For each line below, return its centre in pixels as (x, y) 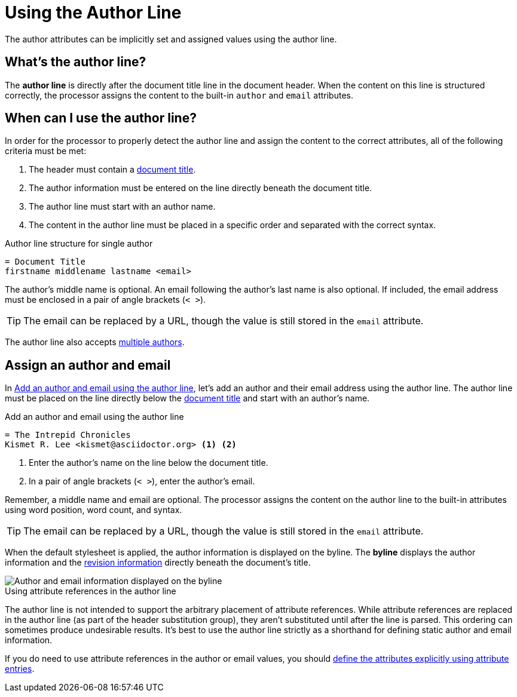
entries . (20, 669)
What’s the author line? (76, 62)
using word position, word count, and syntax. (94, 510)
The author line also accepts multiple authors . (95, 342)
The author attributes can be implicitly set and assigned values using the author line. (171, 39)
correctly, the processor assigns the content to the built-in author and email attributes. (179, 95)
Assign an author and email (88, 365)
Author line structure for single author (79, 244)
